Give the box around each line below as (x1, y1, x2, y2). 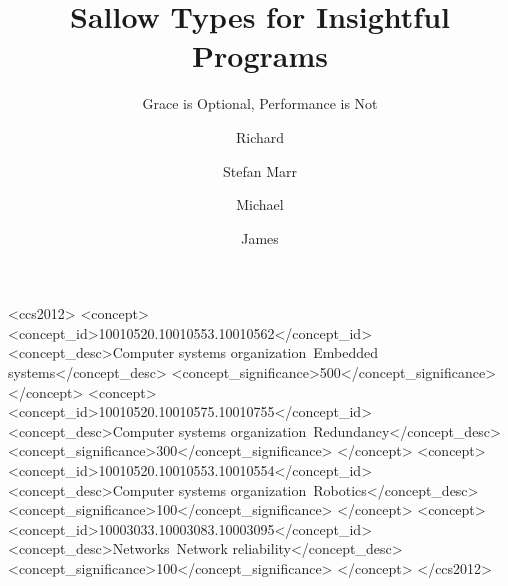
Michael (236, 194, 284, 215)
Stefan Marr (223, 160, 297, 181)
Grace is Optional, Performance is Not (142, 93, 378, 114)
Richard (235, 126, 285, 147)
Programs (192, 35, 328, 76)
